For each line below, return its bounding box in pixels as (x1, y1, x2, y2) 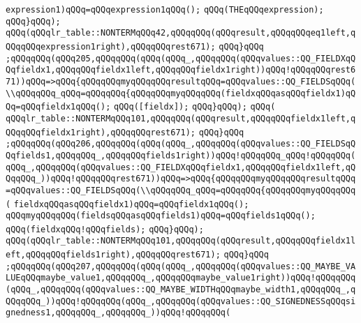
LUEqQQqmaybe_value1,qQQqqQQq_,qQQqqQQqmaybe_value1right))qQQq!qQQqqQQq (6, 273, 356, 283)
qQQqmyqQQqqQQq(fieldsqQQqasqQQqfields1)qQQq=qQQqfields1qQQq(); (6, 211, 316, 221)
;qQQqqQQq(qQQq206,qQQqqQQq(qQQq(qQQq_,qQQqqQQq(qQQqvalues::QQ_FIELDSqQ (6, 139, 356, 149)
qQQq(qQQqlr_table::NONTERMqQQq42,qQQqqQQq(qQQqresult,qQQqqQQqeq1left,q (6, 28, 356, 38)
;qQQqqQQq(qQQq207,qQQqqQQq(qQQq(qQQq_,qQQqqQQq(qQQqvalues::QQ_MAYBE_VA (6, 261, 356, 271)
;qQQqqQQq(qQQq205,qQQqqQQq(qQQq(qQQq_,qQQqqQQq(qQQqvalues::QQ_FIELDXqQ (6, 53, 356, 63)
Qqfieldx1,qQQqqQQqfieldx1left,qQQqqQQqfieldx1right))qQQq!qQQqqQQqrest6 (6, 65, 356, 75)
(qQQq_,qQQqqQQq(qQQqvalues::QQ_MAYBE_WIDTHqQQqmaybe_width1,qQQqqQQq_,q (6, 285, 356, 295)
